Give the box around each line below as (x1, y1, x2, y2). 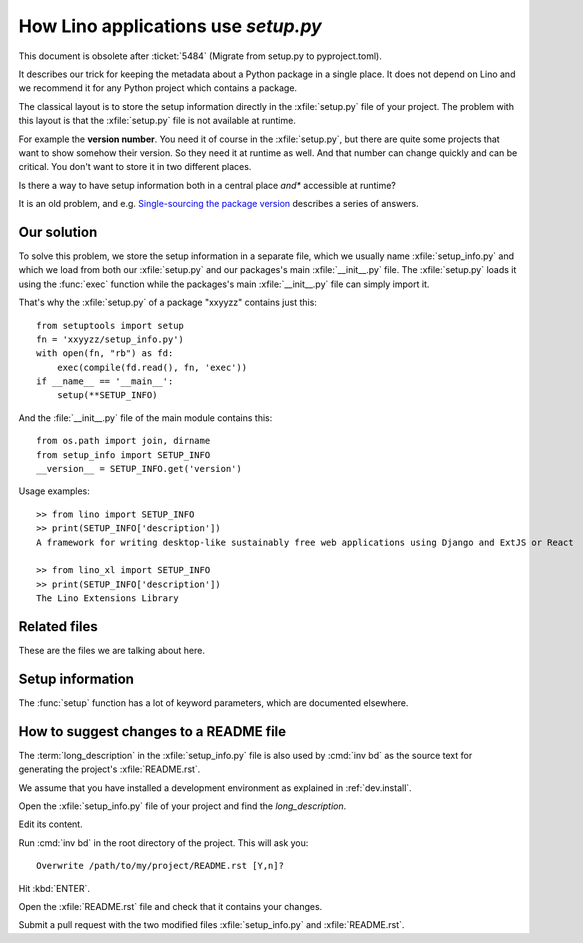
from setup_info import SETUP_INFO (36, 449, 211, 460)
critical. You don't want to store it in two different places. (18, 161, 252, 173)
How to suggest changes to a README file (18, 723, 287, 740)
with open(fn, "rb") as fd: (36, 348, 174, 359)
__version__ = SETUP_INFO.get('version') (36, 463, 242, 475)
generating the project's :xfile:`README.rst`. (18, 763, 201, 775)
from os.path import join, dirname (36, 435, 211, 447)
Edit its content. (18, 818, 84, 830)
